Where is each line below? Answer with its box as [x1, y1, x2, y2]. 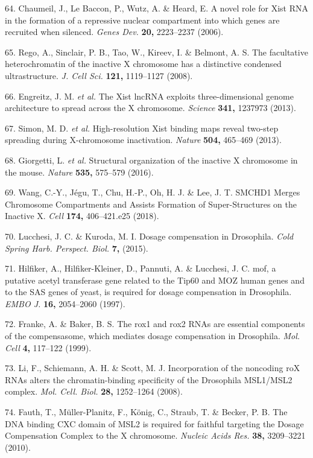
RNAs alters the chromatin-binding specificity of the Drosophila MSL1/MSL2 [5, 373, 292, 386]
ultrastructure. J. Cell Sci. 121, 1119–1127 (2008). [5, 69, 193, 81]
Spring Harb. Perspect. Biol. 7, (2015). [5, 241, 148, 254]
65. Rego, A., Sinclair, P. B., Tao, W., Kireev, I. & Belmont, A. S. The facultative [5, 45, 308, 58]
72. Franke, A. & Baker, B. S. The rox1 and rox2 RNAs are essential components [5, 317, 305, 330]
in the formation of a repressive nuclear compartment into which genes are [5, 13, 280, 26]
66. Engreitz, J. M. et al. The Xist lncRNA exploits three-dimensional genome [5, 89, 294, 102]
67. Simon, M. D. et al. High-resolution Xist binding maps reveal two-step [5, 121, 279, 134]
